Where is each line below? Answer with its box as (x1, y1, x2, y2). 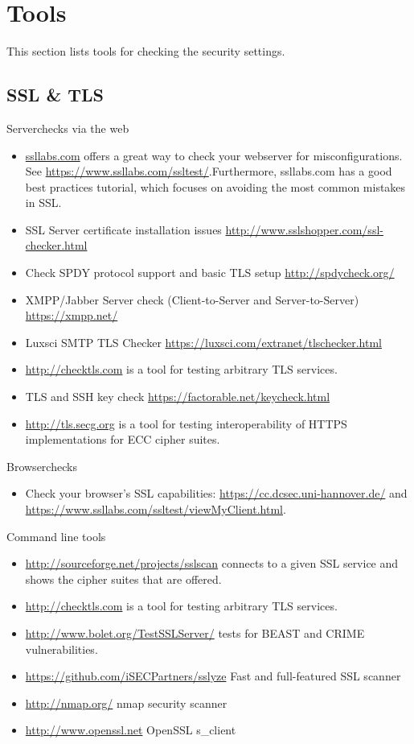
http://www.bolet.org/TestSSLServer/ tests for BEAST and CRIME (25, 624, 365, 641)
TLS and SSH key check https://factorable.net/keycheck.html (25, 388, 330, 405)
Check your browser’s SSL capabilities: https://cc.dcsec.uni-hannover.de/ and (25, 485, 408, 502)
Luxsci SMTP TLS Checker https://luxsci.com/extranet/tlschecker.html (25, 333, 382, 350)
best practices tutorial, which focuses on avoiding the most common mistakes (25, 178, 406, 195)
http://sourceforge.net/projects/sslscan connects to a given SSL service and (25, 555, 399, 572)
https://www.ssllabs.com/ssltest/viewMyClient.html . (25, 501, 286, 518)
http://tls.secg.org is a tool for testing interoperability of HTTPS (25, 415, 347, 432)
